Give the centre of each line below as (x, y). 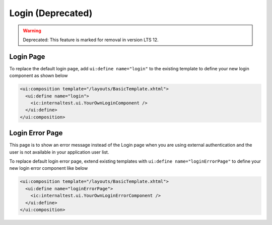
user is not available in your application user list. (59, 152)
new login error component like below (49, 168)
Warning (32, 31)
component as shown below (39, 76)
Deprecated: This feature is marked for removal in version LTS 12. (91, 40)
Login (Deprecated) (51, 13)
